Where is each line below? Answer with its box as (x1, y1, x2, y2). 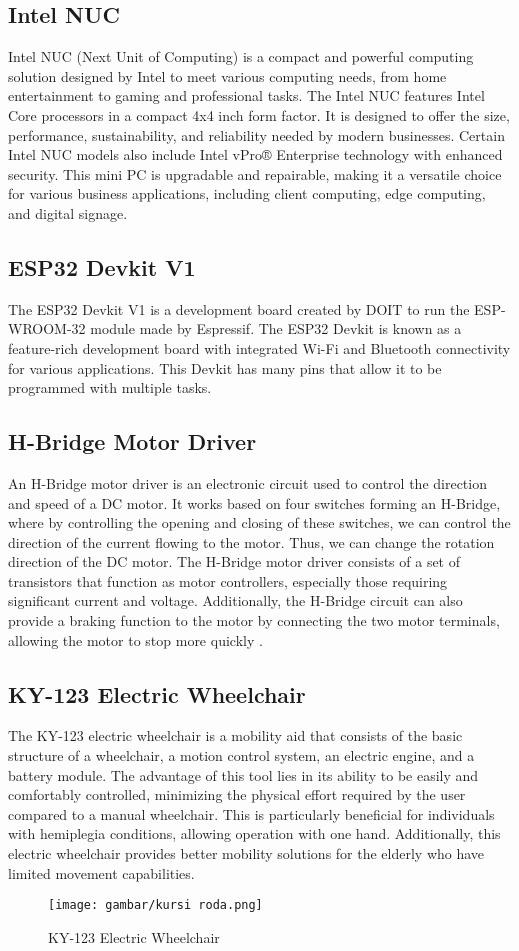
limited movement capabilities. (8, 862, 195, 883)
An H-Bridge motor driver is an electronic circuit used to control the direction (8, 472, 487, 493)
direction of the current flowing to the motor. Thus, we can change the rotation (8, 531, 495, 552)
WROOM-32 (8, 318, 86, 339)
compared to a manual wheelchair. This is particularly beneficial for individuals (8, 803, 495, 824)
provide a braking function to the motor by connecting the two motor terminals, (8, 610, 500, 631)
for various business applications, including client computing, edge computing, (8, 183, 486, 204)
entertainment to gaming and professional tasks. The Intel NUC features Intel (8, 85, 485, 106)
